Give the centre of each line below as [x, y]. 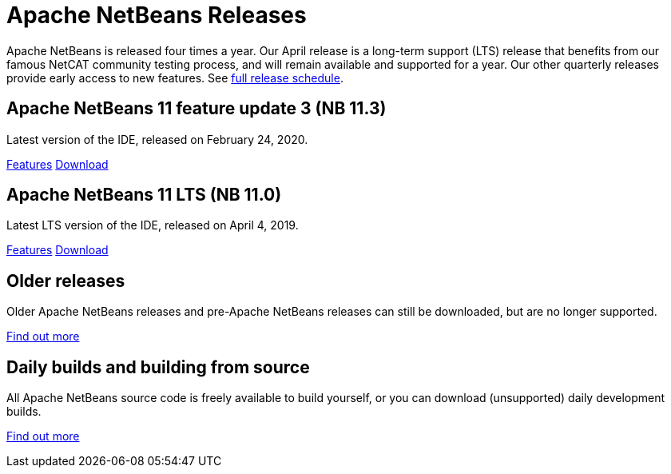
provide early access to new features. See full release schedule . [175, 78]
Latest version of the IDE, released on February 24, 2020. [157, 139]
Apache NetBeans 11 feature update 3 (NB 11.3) [197, 109]
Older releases [66, 281]
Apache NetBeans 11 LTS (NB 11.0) [144, 195]
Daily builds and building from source [158, 367]
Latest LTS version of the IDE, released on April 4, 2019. [153, 225]
